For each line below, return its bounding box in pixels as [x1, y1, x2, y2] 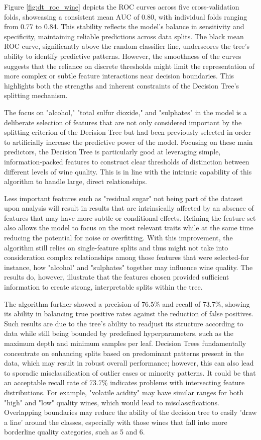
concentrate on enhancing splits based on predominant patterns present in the [4, 347, 244, 358]
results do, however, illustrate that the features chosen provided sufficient [4, 272, 229, 282]
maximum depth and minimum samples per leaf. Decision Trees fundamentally [4, 338, 246, 348]
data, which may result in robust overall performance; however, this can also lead [4, 358, 254, 368]
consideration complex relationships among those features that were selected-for [4, 252, 249, 262]
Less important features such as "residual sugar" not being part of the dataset [4, 193, 243, 203]
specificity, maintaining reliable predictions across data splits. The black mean [4, 31, 244, 41]
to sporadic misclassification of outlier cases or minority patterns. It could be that [4, 367, 256, 378]
